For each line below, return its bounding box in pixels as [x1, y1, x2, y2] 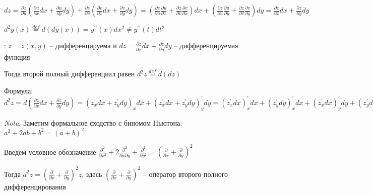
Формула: [4, 85, 33, 95]
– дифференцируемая [173, 40, 238, 51]
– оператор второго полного [143, 168, 228, 179]
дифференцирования [4, 181, 66, 191]
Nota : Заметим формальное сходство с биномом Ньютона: [4, 117, 182, 128]
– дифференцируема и [49, 40, 117, 51]
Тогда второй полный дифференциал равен [4, 68, 135, 79]
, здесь [82, 168, 102, 179]
